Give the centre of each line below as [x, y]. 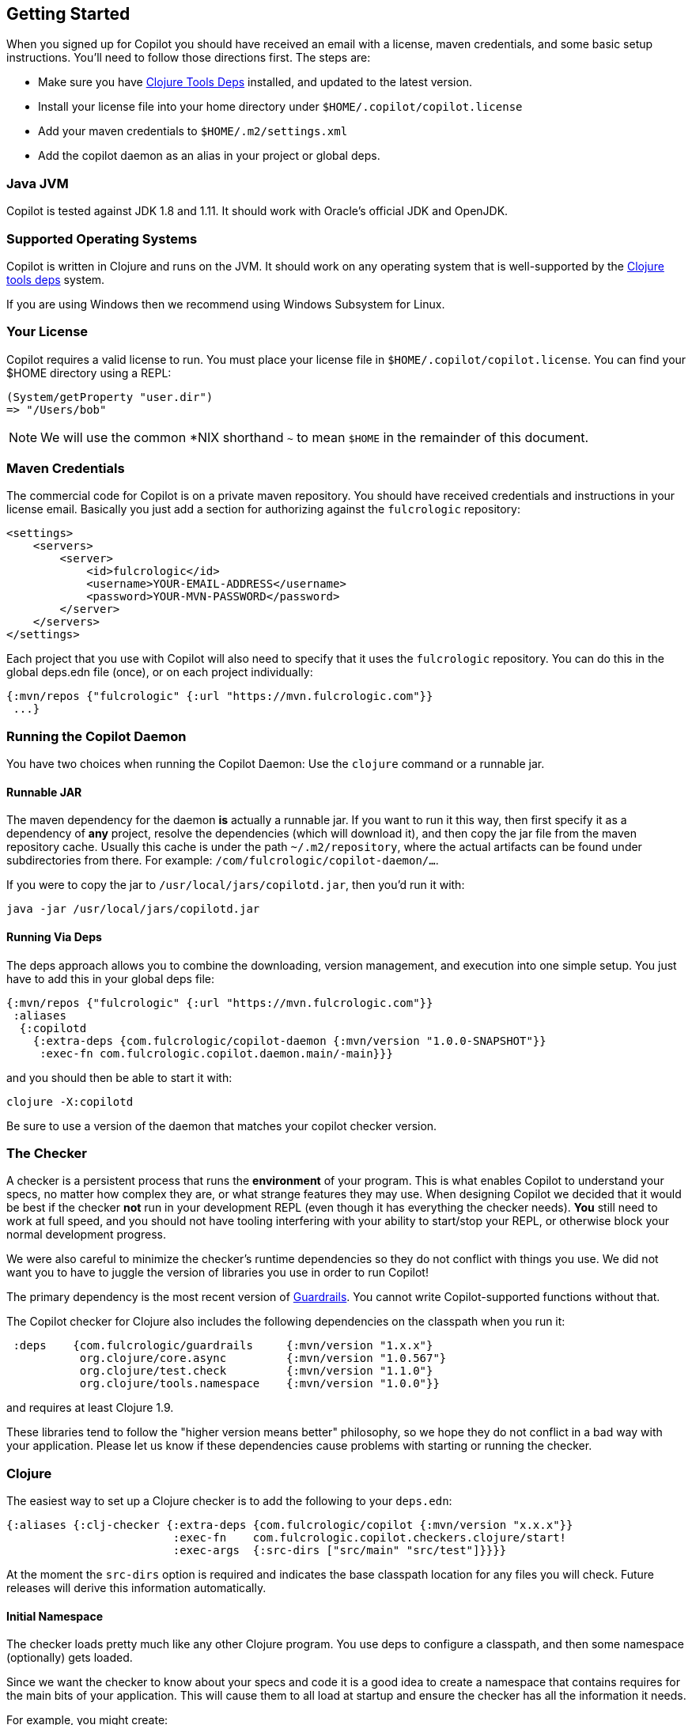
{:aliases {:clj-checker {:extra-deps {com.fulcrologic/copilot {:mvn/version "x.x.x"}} [290, 1525]
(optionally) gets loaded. [70, 1658]
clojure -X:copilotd [70, 1101]
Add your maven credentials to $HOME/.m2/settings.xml [193, 131]
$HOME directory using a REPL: [89, 373]
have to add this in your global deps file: [111, 978]
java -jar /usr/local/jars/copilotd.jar [133, 909]
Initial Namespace [55, 1616]
